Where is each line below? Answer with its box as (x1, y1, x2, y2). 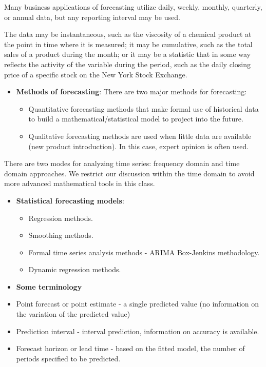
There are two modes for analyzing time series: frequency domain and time (4, 158, 240, 169)
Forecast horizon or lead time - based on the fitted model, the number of (16, 343, 245, 354)
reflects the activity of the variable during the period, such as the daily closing (4, 58, 251, 69)
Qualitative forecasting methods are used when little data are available (28, 130, 252, 141)
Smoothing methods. (28, 230, 93, 240)
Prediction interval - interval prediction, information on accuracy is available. (16, 325, 259, 336)
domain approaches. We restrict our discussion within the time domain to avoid (4, 168, 255, 178)
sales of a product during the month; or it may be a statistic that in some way (4, 49, 251, 59)
